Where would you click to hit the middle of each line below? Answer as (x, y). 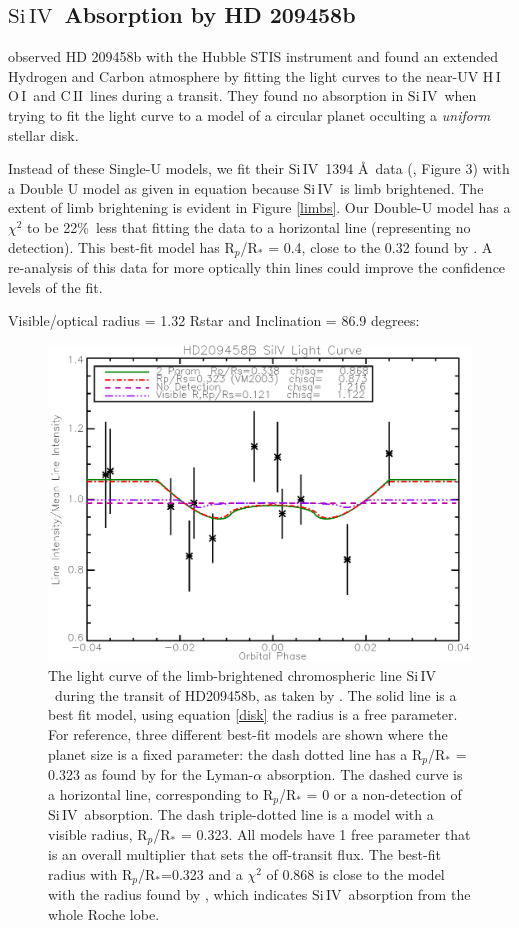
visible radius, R (98, 833)
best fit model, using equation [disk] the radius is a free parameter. (253, 714)
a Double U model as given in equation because (153, 187)
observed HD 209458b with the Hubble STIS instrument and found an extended (253, 56)
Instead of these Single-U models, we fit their (146, 168)
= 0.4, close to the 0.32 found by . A (380, 246)
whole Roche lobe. (104, 913)
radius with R (90, 873)
